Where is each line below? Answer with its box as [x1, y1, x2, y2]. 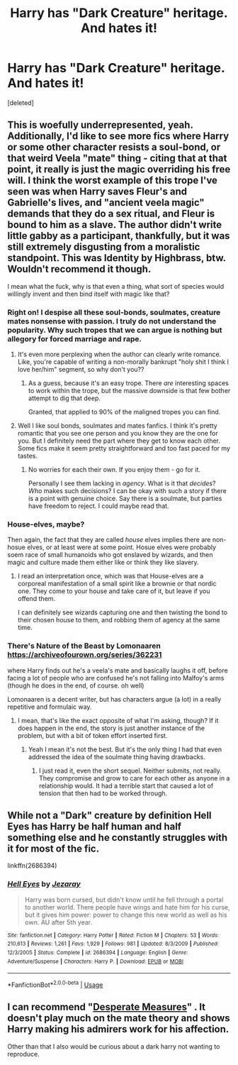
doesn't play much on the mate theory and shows [7, 1012, 230, 1025]
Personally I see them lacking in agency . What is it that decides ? [28, 479, 216, 487]
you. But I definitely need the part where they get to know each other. [17, 436, 221, 445]
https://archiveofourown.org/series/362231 [7, 650, 162, 660]
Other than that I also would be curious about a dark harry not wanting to [7, 1042, 220, 1051]
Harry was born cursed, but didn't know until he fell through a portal [24, 895, 224, 904]
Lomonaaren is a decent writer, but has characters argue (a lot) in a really [7, 695, 222, 703]
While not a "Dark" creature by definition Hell [7, 810, 212, 822]
